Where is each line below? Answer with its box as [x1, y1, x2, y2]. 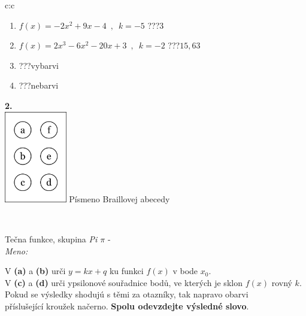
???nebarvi [19, 79, 59, 92]
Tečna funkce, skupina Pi [5, 232, 98, 245]
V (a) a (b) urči [5, 265, 66, 277]
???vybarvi [19, 59, 59, 71]
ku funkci [109, 265, 144, 277]
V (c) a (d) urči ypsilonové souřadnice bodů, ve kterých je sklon [5, 276, 243, 288]
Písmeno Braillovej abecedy [69, 192, 170, 205]
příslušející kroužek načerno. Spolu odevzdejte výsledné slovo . [5, 299, 249, 312]
